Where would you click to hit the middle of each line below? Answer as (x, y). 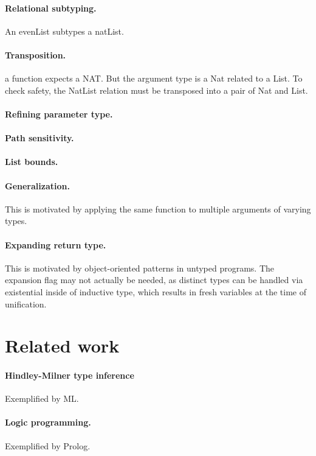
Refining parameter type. (59, 114)
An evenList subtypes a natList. (64, 31)
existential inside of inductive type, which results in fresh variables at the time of (156, 291)
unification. (26, 303)
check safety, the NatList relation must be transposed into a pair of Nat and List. (156, 90)
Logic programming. (48, 422)
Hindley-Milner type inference (70, 375)
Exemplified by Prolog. (48, 445)
